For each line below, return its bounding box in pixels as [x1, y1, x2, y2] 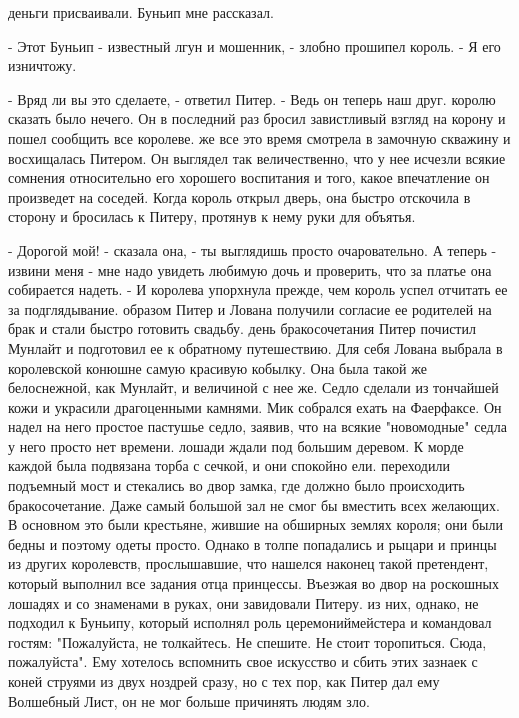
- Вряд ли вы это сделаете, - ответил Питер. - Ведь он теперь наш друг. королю [8, 88, 496, 109]
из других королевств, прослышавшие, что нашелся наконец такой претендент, [8, 553, 489, 574]
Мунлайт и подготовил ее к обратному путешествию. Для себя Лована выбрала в [8, 337, 503, 358]
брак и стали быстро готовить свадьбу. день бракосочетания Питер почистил [8, 318, 476, 339]
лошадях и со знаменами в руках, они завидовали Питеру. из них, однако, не [8, 592, 479, 613]
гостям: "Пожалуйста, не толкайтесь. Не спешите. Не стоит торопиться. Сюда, [8, 631, 487, 652]
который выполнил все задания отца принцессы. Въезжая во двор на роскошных [8, 573, 499, 594]
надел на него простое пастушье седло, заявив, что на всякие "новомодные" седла [8, 416, 507, 437]
